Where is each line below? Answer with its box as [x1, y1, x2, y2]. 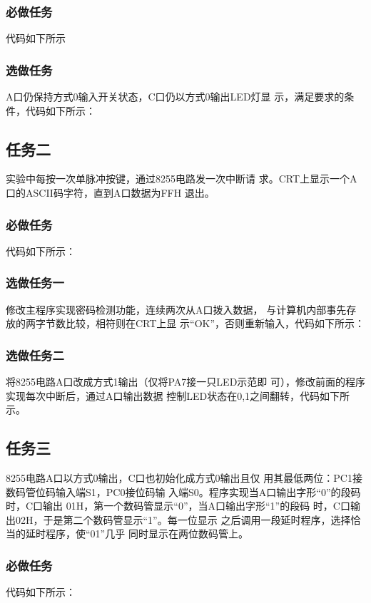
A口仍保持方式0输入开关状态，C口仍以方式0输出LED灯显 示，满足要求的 [6, 89, 345, 104]
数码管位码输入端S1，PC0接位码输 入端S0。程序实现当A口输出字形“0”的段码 [6, 484, 361, 499]
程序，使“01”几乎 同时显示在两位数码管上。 [45, 526, 248, 541]
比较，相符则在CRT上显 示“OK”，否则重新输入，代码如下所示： [65, 316, 365, 331]
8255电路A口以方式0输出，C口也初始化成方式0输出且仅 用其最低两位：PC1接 [6, 470, 362, 485]
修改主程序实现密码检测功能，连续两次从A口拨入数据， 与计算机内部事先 [6, 301, 347, 316]
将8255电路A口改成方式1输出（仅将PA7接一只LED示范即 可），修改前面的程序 [6, 374, 366, 389]
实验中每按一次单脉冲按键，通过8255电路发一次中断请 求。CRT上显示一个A [6, 171, 357, 186]
